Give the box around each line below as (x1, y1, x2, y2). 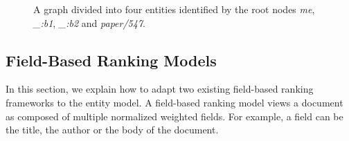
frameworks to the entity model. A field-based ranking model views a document (6, 95, 343, 109)
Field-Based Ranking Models (6, 49, 217, 70)
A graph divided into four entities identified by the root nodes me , (33, 2, 315, 16)
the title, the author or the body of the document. (6, 122, 219, 137)
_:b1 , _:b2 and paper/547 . (33, 15, 145, 30)
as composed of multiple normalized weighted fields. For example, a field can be (6, 109, 343, 123)
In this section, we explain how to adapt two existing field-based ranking (6, 82, 314, 96)
